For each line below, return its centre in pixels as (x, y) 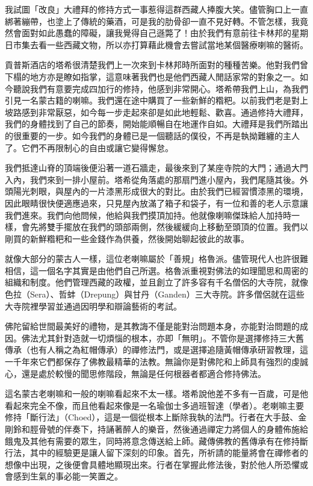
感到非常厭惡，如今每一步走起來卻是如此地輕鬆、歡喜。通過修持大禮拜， (165, 112)
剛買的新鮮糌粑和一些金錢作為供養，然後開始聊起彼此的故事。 (127, 238)
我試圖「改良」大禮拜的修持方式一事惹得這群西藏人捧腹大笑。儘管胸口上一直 (156, 9)
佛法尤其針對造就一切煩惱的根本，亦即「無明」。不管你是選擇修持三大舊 (163, 338)
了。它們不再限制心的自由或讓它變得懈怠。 (89, 147)
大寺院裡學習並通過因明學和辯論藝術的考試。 (93, 306)
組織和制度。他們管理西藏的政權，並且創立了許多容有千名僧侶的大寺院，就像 (156, 282)
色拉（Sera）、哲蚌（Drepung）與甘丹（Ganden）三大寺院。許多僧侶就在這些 (155, 294)
